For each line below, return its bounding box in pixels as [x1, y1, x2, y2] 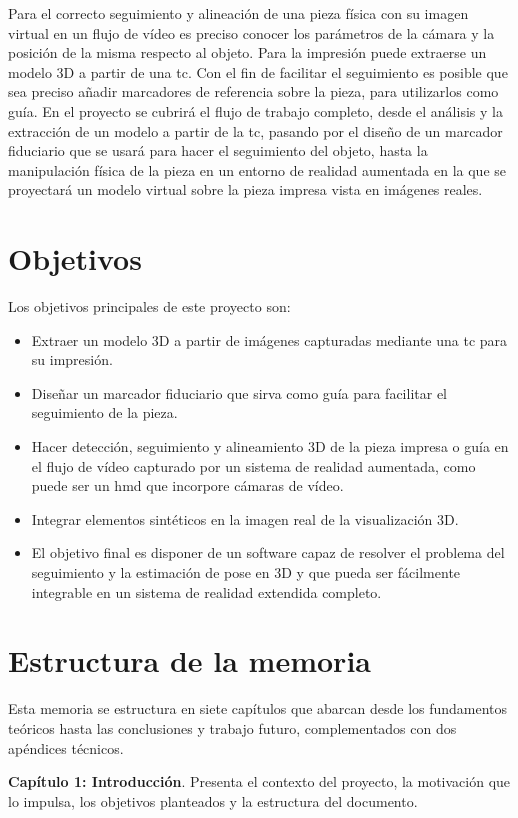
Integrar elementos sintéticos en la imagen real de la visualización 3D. [31, 508, 459, 529]
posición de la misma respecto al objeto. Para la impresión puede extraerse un [8, 42, 487, 63]
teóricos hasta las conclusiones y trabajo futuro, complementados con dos [8, 717, 457, 738]
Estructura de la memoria [8, 640, 371, 681]
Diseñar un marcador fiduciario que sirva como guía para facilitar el [31, 382, 447, 403]
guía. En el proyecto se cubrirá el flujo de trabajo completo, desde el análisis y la [8, 100, 503, 121]
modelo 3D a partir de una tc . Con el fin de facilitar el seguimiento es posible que [8, 61, 508, 82]
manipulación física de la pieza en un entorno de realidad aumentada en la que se [8, 159, 507, 180]
